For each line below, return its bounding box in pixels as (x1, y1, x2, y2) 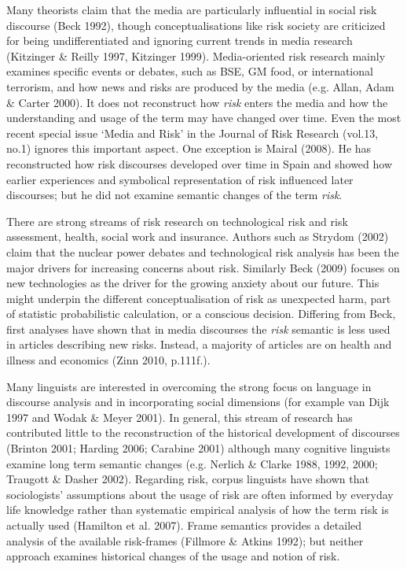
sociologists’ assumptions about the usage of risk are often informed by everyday (6, 486, 394, 502)
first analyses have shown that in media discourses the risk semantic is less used (6, 320, 390, 337)
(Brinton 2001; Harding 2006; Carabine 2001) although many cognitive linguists (6, 440, 390, 456)
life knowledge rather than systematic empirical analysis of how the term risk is (6, 501, 389, 518)
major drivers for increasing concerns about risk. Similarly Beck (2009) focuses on (6, 259, 400, 275)
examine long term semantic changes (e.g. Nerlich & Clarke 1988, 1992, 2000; (6, 455, 378, 471)
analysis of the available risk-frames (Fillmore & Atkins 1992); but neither (6, 532, 364, 549)
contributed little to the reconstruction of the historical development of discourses (6, 424, 400, 441)
